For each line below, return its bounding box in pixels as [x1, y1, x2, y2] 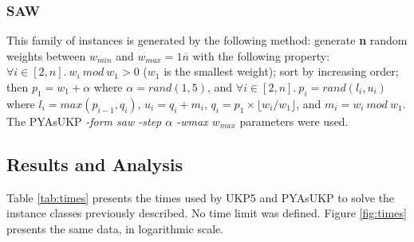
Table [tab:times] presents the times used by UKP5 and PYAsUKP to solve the [6, 189, 395, 205]
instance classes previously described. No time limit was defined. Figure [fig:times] [6, 205, 407, 221]
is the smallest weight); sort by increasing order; [164, 63, 399, 80]
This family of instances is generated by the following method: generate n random [6, 32, 408, 49]
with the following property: [192, 47, 330, 64]
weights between [6, 47, 86, 64]
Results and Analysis [6, 151, 183, 176]
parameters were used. [239, 112, 349, 129]
